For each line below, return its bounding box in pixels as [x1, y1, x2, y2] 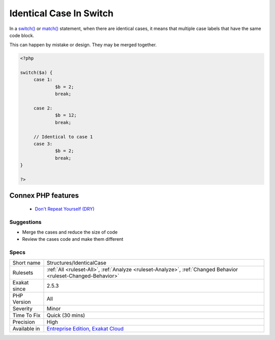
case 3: [33, 141, 53, 147]
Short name [12, 259, 41, 266]
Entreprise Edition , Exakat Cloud [46, 325, 124, 332]
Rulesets [12, 269, 33, 276]
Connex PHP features [9, 191, 79, 200]
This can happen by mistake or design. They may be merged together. [9, 42, 157, 48]
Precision [12, 318, 35, 325]
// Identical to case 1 [33, 134, 93, 139]
